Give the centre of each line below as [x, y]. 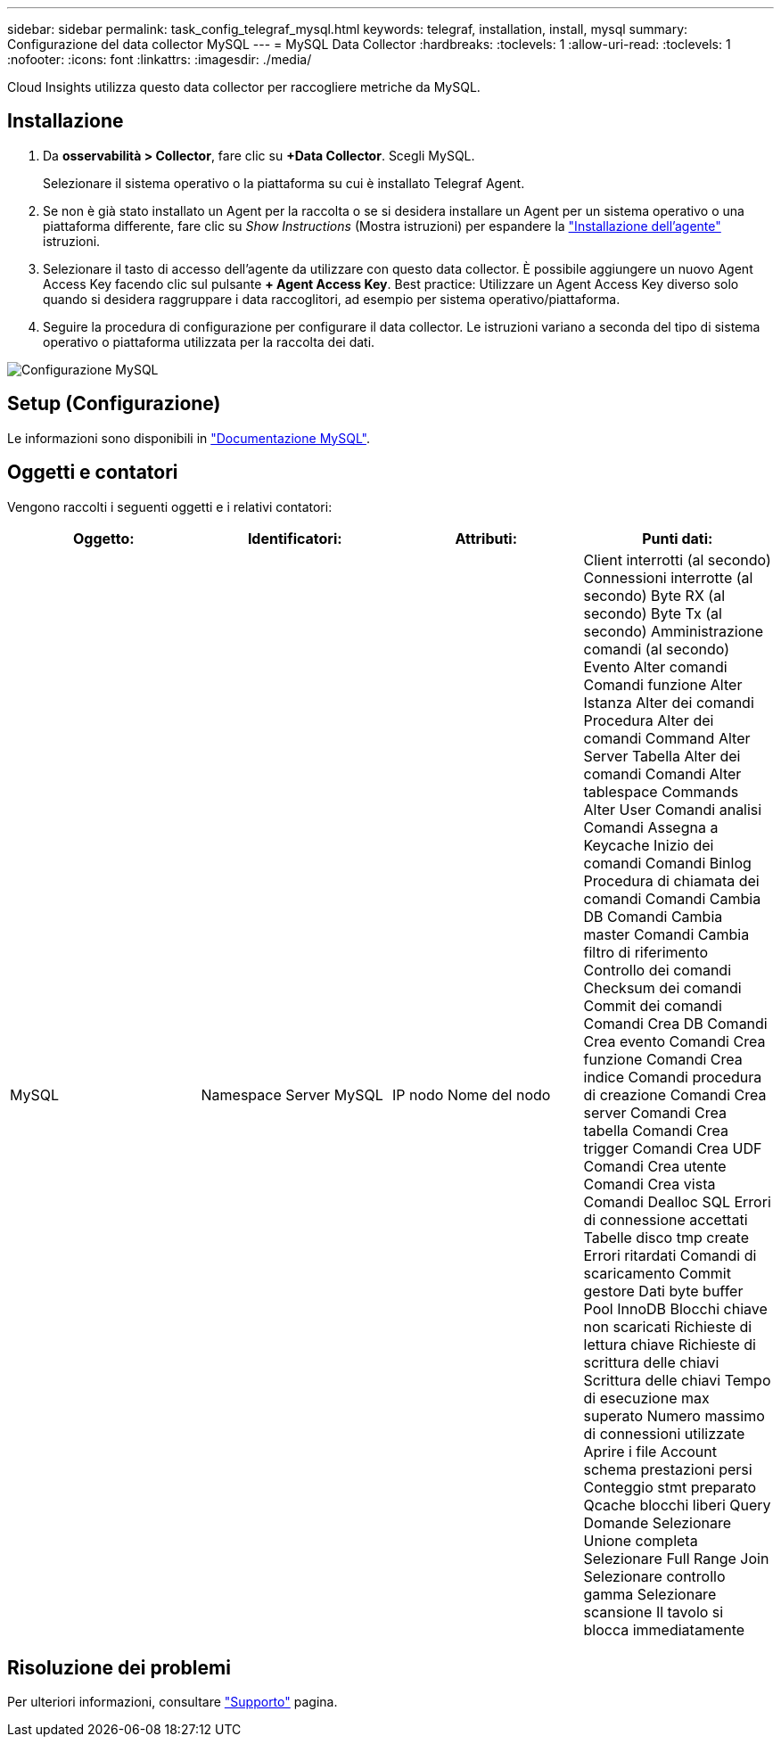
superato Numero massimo [674, 1415]
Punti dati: [678, 538]
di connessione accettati [666, 1219]
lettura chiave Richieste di [670, 1344]
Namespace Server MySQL [292, 1094]
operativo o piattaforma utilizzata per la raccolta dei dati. [209, 341]
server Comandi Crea [655, 1112]
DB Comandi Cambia [653, 916]
